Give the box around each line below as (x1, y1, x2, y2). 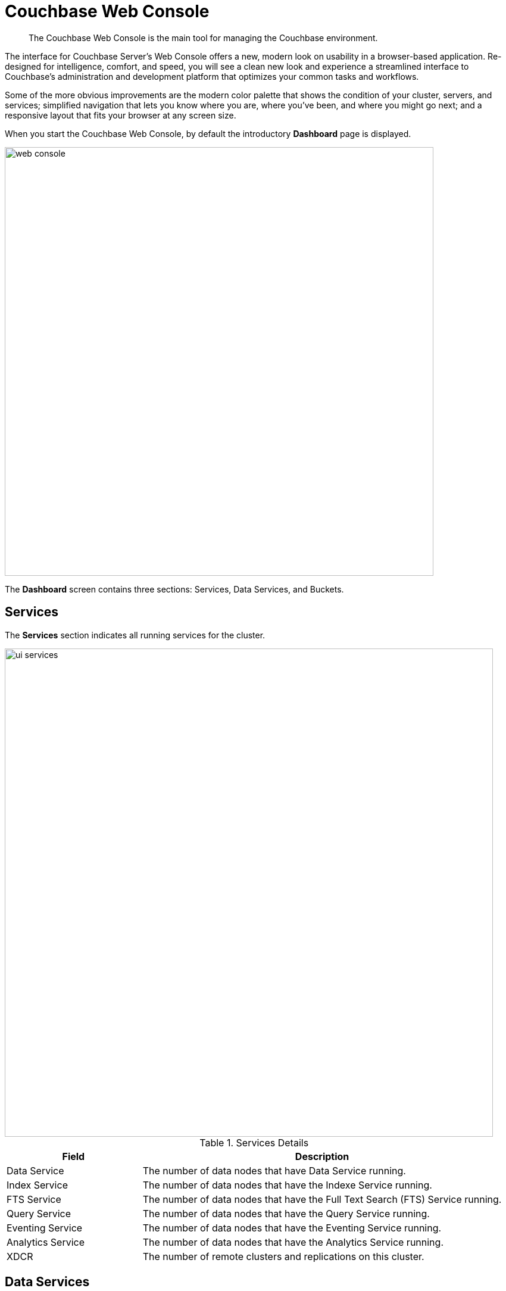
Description (295, 1150, 349, 1162)
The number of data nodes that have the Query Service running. (142, 1207, 430, 1220)
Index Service (7, 1178, 68, 1191)
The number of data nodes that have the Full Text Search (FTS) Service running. (142, 1193, 502, 1205)
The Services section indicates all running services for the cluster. (5, 629, 266, 640)
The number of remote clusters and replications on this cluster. (142, 1250, 424, 1262)
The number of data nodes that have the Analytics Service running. (142, 1236, 443, 1248)
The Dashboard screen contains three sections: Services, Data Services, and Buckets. (5, 584, 344, 594)
